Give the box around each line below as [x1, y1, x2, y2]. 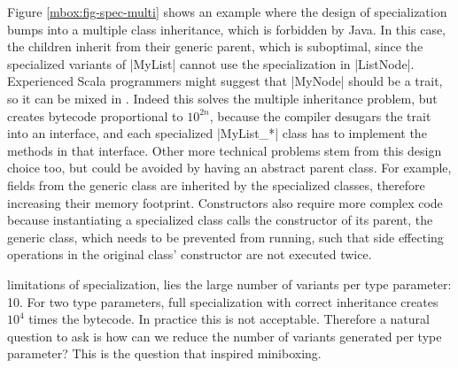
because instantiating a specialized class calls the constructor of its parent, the [7, 211, 433, 229]
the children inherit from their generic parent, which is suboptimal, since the [7, 37, 423, 56]
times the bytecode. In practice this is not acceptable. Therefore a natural [28, 310, 430, 328]
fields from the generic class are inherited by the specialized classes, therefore [7, 175, 425, 194]
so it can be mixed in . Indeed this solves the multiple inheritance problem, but [7, 88, 438, 107]
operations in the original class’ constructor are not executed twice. [7, 245, 372, 264]
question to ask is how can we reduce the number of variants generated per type [7, 326, 442, 345]
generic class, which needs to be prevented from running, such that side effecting [7, 227, 444, 246]
